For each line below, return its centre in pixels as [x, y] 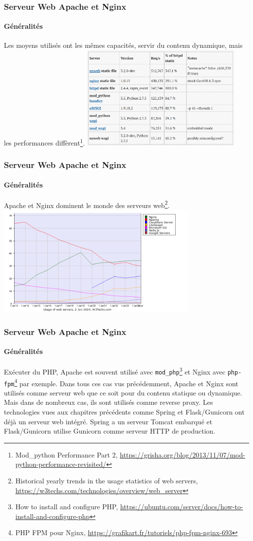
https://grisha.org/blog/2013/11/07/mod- [182, 454]
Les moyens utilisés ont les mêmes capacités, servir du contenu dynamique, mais [123, 45]
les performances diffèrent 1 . [45, 142]
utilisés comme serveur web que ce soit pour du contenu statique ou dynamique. [123, 392]
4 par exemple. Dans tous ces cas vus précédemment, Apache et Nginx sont [126, 382]
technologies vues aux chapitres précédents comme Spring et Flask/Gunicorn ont [124, 412]
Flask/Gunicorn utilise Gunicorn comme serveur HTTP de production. [110, 431]
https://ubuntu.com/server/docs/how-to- [182, 507]
